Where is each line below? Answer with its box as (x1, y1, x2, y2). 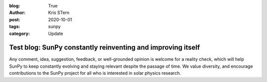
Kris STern (48, 10, 70, 16)
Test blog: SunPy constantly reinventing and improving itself (9, 43, 200, 52)
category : (9, 30, 30, 37)
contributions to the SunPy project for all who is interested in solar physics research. (9, 70, 181, 76)
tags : (9, 24, 20, 30)
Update (48, 30, 64, 37)
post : (9, 16, 21, 22)
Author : (9, 10, 26, 16)
